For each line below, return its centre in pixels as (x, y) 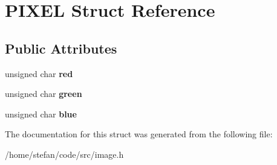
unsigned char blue (41, 114)
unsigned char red (39, 73)
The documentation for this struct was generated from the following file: (139, 134)
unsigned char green (44, 94)
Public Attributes (61, 48)
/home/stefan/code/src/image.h (64, 154)
